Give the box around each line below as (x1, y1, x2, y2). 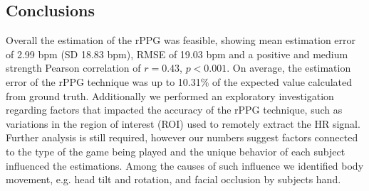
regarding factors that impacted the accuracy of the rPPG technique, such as (6, 102, 343, 117)
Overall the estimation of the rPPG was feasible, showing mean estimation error (6, 33, 356, 48)
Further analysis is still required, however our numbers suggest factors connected (6, 130, 358, 145)
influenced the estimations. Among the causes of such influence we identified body (6, 158, 364, 173)
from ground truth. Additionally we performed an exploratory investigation (6, 88, 334, 103)
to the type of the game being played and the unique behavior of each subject (6, 143, 345, 158)
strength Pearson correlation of (6, 60, 141, 75)
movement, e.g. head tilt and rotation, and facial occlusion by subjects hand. (6, 172, 341, 187)
